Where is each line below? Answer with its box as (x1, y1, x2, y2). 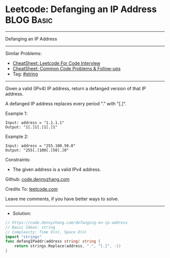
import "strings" (5, 234, 42, 239)
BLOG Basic (5, 14, 53, 26)
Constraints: (5, 156, 31, 162)
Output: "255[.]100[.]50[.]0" (5, 148, 69, 153)
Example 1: (5, 110, 28, 116)
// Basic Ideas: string (5, 225, 56, 230)
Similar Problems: (5, 50, 42, 56)
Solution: (12, 210, 31, 216)
